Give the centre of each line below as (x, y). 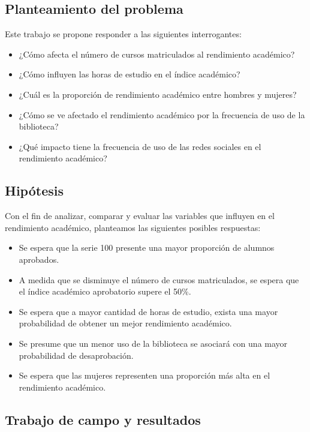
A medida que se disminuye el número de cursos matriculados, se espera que (159, 279)
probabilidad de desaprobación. (76, 355)
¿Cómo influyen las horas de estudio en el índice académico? (130, 74)
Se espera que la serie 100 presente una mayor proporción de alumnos (147, 247)
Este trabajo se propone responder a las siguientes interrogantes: (123, 34)
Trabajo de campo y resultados (103, 419)
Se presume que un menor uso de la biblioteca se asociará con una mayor (153, 343)
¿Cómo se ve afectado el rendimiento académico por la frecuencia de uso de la (162, 114)
